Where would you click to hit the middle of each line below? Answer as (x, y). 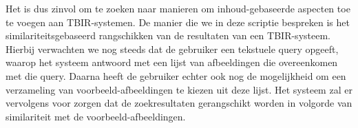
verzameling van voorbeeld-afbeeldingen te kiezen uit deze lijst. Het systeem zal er (179, 89)
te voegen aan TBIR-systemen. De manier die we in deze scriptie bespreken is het (178, 22)
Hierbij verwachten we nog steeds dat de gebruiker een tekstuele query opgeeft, (172, 49)
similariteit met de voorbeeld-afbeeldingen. (96, 116)
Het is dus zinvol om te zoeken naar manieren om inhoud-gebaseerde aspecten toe (178, 8)
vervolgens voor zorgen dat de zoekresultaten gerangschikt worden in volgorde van (179, 103)
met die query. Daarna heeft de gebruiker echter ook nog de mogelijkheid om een (176, 75)
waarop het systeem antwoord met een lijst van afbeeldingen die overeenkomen (172, 62)
